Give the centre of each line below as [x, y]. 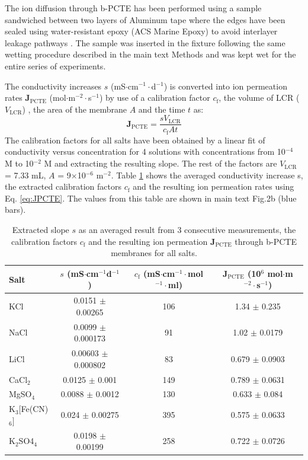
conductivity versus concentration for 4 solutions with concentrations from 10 [145, 151]
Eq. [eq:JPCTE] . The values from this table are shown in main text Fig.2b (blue [151, 198]
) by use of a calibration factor [155, 98]
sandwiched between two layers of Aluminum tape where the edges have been [145, 19]
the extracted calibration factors [63, 186]
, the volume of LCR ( [259, 98]
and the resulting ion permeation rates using [214, 186]
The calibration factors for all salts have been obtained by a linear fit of [135, 140]
